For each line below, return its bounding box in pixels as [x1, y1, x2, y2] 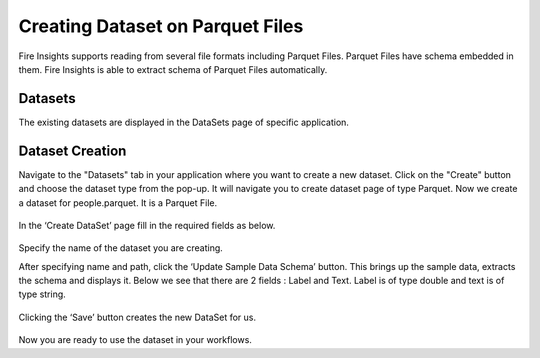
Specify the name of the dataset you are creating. [18, 242, 224, 254]
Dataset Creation [18, 142, 127, 159]
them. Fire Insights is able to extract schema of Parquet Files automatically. [18, 63, 328, 75]
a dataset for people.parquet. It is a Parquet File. [18, 196, 218, 209]
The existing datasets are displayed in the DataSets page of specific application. [18, 116, 350, 128]
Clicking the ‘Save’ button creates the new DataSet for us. [18, 311, 257, 323]
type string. [18, 288, 67, 300]
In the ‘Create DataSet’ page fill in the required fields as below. [18, 219, 276, 231]
